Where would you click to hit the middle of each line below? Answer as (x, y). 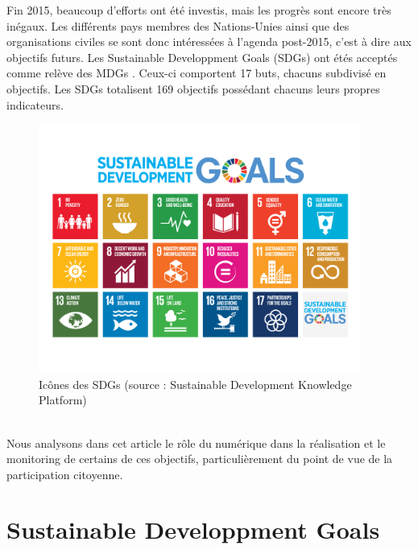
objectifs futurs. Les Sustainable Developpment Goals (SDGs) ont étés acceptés (202, 57)
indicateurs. (35, 104)
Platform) (63, 400)
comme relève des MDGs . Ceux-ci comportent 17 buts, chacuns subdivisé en (197, 73)
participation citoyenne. (65, 474)
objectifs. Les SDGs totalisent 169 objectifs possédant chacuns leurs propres (193, 88)
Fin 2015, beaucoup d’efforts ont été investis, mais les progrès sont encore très (199, 10)
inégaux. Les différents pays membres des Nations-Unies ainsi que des (178, 25)
